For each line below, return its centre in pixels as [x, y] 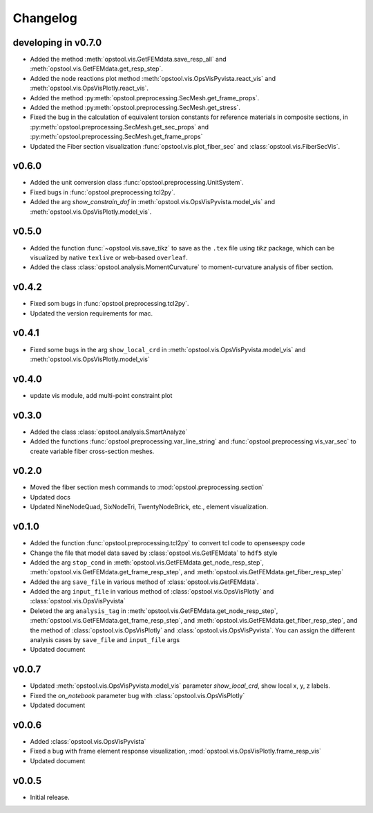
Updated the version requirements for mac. [92, 313]
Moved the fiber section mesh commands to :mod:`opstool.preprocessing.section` [147, 487]
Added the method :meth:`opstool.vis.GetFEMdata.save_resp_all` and [128, 60]
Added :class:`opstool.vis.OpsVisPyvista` [88, 742]
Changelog [45, 18]
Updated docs [50, 497]
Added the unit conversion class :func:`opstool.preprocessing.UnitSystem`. [137, 183]
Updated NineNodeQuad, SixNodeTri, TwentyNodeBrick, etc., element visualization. [149, 507]
